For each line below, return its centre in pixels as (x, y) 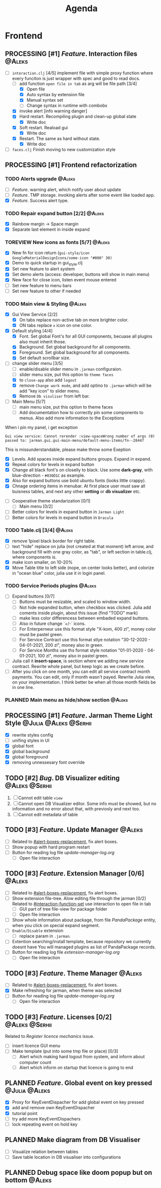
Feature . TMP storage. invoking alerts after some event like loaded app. (83, 195)
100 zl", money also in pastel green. (73, 655)
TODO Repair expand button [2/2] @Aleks (55, 213)
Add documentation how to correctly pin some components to (81, 412)
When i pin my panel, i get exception (41, 427)
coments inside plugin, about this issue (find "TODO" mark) (79, 613)
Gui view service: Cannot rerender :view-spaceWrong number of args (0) (80, 436)
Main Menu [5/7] (29, 401)
